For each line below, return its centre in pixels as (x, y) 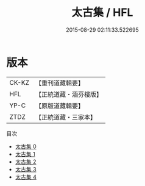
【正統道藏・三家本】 (65, 117)
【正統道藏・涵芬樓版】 (69, 94)
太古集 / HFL (102, 13)
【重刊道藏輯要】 (59, 83)
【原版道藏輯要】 (59, 106)
